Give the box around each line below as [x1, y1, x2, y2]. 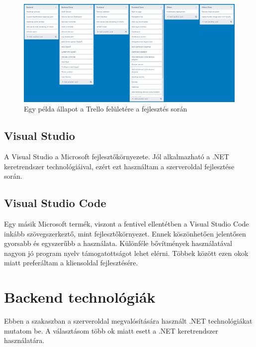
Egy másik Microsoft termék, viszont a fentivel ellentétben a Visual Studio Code [4, 219, 249, 229]
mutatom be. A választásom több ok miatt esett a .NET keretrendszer [4, 325, 218, 336]
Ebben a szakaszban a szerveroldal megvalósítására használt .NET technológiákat [4, 316, 253, 326]
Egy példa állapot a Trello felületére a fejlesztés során [24, 104, 187, 114]
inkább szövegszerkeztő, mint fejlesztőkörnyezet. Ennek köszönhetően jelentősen [4, 228, 246, 238]
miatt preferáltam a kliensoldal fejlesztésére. [4, 257, 138, 268]
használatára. [4, 335, 45, 346]
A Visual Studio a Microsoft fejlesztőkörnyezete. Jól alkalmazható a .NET [4, 151, 229, 162]
